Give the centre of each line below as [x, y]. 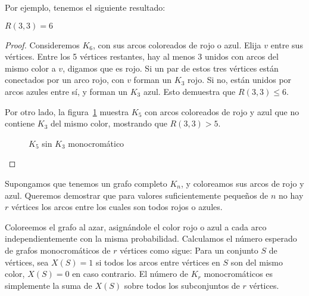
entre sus [287, 44]
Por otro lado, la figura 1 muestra [67, 111]
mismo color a [30, 68]
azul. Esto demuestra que [189, 91]
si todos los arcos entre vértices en [158, 262]
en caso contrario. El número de [130, 274]
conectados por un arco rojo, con [65, 80]
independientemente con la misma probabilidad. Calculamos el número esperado [151, 238]
